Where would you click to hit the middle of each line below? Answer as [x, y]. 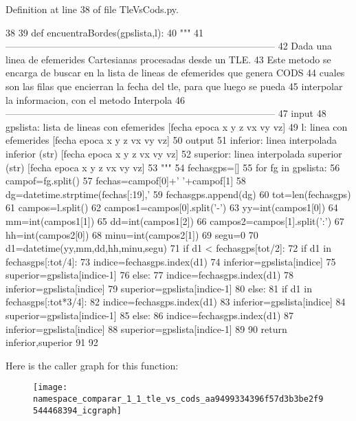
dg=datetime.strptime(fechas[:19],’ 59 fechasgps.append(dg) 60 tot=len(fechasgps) [178, 194]
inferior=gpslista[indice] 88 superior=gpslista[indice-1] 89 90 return [146, 328]
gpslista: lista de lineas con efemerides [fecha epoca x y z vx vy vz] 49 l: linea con [177, 126]
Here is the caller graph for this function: [92, 365]
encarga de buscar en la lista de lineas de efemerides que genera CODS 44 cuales [175, 73]
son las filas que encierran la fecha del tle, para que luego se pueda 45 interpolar [174, 86]
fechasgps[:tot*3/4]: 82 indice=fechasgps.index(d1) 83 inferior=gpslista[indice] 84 [176, 302]
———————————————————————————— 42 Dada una [169, 46]
